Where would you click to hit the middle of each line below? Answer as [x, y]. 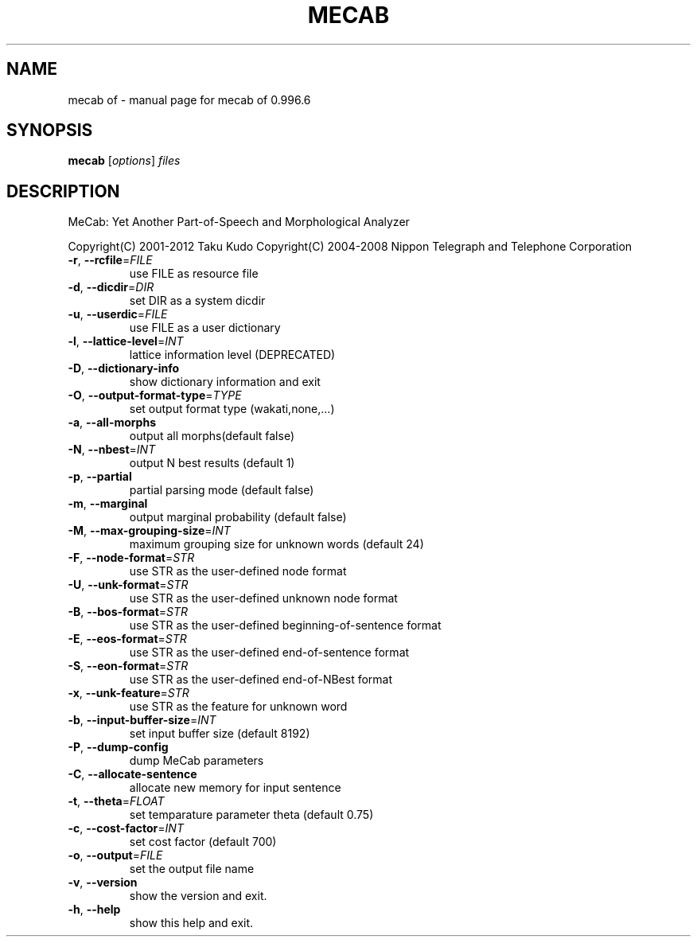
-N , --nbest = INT [112, 450]
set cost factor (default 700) [203, 842]
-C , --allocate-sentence [132, 774]
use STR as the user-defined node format [238, 571]
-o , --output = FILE [115, 855]
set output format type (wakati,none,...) [232, 409]
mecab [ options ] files [124, 161]
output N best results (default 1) [212, 463]
